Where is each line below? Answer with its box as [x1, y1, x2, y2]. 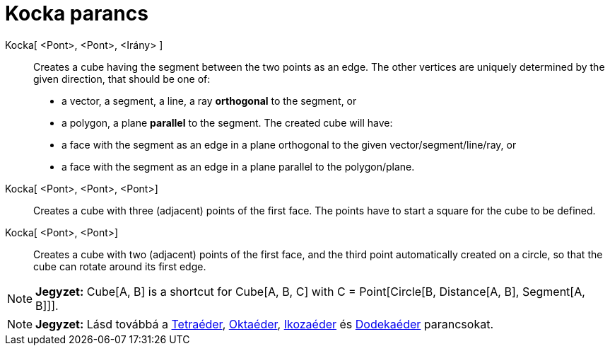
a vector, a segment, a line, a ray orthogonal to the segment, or [61, 94, 357, 107]
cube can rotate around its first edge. [33, 260, 206, 272]
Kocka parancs [5, 1, 148, 25]
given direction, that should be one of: [33, 72, 211, 85]
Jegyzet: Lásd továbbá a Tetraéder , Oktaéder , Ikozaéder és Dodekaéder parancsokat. [35, 316, 494, 331]
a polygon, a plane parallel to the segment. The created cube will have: [61, 116, 393, 129]
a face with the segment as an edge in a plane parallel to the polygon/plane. [61, 160, 415, 173]
